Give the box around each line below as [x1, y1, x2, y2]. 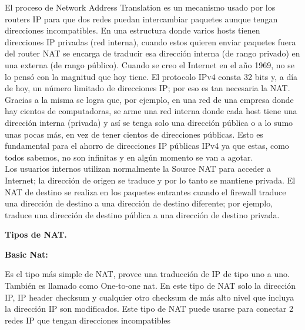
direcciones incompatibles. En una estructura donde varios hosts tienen [5, 24, 260, 36]
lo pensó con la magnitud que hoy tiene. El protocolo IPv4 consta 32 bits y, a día [5, 70, 298, 82]
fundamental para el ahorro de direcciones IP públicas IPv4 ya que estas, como [5, 139, 289, 152]
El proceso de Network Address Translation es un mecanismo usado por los [5, 1, 276, 13]
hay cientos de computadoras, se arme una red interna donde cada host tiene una [5, 105, 297, 117]
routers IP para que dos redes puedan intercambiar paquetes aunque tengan [5, 12, 278, 25]
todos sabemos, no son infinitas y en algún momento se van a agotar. [5, 151, 253, 163]
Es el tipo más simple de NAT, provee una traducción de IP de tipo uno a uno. [5, 268, 290, 280]
